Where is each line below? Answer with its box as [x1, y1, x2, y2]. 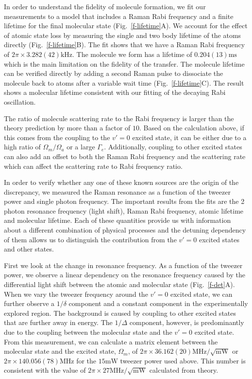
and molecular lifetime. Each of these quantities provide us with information [4, 215, 231, 225]
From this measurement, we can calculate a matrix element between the [4, 336, 218, 346]
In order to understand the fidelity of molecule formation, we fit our [4, 1, 206, 11]
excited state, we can [170, 289, 233, 299]
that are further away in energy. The [4, 317, 113, 327]
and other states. [4, 244, 54, 254]
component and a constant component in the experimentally [68, 298, 248, 308]
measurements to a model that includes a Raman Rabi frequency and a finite [4, 11, 234, 21]
